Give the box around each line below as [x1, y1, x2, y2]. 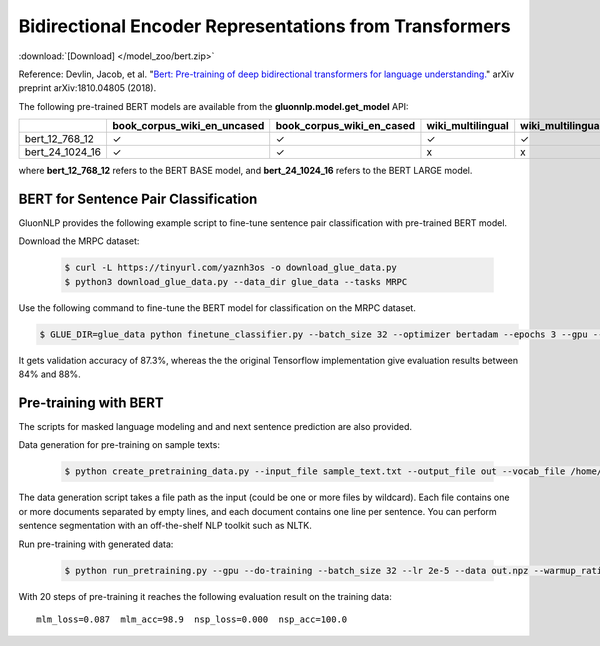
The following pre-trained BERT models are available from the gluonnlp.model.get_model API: [18, 100, 409, 112]
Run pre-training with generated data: [18, 538, 174, 550]
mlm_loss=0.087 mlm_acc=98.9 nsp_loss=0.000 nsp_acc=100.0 [36, 613, 348, 625]
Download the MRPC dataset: [18, 235, 140, 247]
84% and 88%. [18, 368, 82, 380]
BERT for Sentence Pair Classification [18, 190, 258, 207]
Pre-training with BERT [18, 394, 164, 411]
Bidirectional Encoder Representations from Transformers [18, 15, 511, 37]
